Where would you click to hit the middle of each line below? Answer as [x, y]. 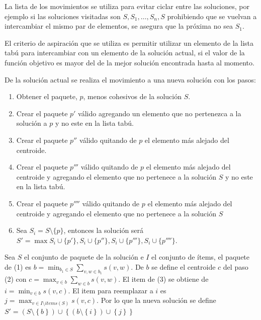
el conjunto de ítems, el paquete [201, 257]
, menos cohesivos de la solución [132, 96]
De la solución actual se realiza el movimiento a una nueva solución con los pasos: [130, 79]
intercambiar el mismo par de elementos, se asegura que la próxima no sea [119, 26]
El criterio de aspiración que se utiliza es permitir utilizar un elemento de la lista [129, 43]
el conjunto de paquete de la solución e [84, 257]
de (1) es [18, 266]
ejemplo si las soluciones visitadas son [63, 16]
